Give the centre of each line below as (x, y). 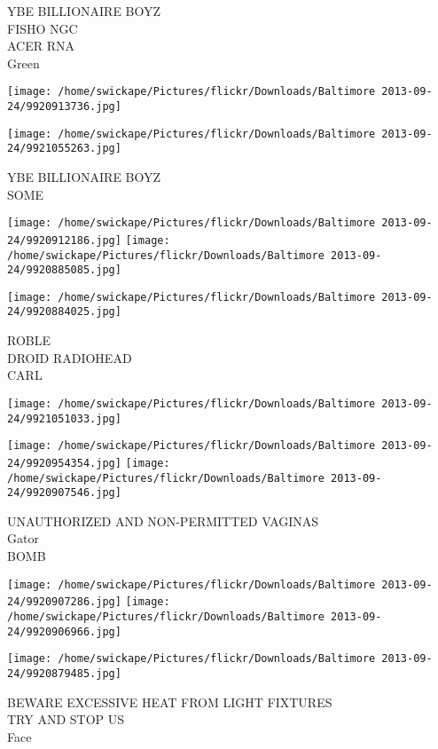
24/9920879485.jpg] (64, 673)
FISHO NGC (43, 28)
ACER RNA (41, 46)
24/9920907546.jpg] (64, 493)
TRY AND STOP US (66, 719)
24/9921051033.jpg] (64, 418)
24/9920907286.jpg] (64, 602)
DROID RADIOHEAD (70, 357)
